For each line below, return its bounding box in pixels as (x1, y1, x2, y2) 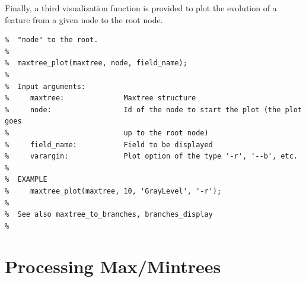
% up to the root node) (5, 128, 209, 137)
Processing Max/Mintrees (5, 254, 221, 278)
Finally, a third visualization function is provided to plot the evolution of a (5, 2, 277, 14)
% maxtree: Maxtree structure (5, 94, 196, 103)
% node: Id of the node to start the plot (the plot (5, 105, 302, 114)
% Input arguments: (5, 82, 86, 91)
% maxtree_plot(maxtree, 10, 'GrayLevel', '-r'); (5, 186, 222, 195)
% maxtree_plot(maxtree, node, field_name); (5, 59, 187, 68)
